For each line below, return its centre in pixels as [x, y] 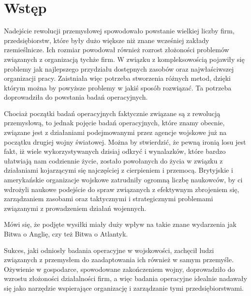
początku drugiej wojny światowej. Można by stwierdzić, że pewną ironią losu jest [125, 141]
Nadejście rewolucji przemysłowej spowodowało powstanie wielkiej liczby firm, [119, 31]
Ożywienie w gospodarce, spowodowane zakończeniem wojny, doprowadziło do [119, 269]
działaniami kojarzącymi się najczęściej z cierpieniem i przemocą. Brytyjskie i [118, 170]
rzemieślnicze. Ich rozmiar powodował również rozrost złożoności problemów [117, 50]
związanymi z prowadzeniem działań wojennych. [75, 208]
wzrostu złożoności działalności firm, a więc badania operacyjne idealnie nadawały [125, 278]
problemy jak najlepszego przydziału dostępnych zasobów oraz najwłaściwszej [119, 68]
